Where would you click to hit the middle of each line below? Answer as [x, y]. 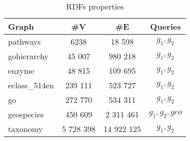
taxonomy [25, 129]
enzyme [21, 70]
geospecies [26, 114]
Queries [165, 26]
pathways [24, 41]
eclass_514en [31, 85]
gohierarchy [28, 56]
